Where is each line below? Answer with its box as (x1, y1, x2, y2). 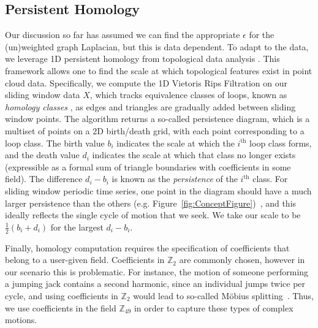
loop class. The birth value (5, 136, 105, 149)
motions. (5, 313, 37, 326)
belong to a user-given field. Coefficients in (5, 253, 165, 266)
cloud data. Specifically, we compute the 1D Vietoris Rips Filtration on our (5, 76, 287, 89)
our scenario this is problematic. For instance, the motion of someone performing (5, 265, 309, 278)
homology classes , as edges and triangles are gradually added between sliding (5, 100, 296, 113)
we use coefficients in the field (5, 301, 116, 314)
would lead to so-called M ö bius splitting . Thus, (133, 289, 314, 302)
